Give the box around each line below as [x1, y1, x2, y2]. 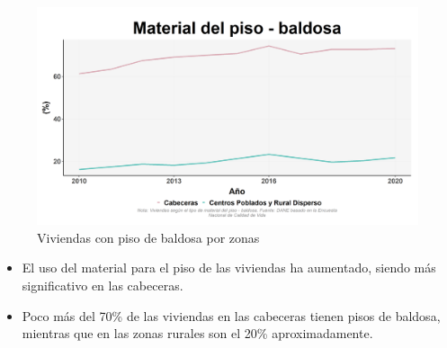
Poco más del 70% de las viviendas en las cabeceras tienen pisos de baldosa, [22, 306, 441, 325]
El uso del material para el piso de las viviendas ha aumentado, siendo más [22, 258, 436, 277]
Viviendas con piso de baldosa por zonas [37, 228, 260, 246]
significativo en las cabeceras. [22, 276, 183, 294]
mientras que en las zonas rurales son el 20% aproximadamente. [22, 324, 373, 343]
